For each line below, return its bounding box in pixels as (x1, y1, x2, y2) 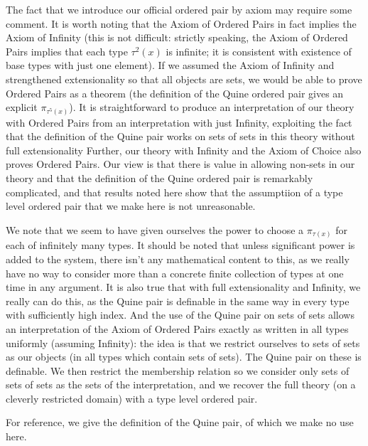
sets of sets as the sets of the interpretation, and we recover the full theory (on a (6, 377, 356, 392)
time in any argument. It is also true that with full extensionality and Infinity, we (6, 280, 361, 294)
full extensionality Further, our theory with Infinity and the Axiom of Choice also (6, 142, 362, 157)
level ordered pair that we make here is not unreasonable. (6, 198, 256, 213)
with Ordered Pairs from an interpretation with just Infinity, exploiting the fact (6, 115, 352, 129)
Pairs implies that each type (6, 43, 128, 58)
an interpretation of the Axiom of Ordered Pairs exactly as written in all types (6, 321, 349, 336)
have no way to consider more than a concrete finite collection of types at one (6, 265, 344, 280)
